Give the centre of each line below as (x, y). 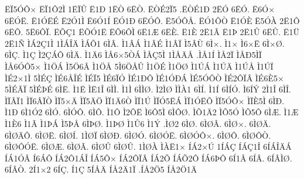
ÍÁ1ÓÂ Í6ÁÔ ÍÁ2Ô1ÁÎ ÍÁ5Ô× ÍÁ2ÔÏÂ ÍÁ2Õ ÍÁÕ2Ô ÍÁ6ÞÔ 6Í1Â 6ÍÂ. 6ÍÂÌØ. (148, 158)
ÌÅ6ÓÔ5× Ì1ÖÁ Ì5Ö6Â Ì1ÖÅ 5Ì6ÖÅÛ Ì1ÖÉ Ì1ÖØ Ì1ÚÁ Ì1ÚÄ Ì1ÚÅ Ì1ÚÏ (139, 66)
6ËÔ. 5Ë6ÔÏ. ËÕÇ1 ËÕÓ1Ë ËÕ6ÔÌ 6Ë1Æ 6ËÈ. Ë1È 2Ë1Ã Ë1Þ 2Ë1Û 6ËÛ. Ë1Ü (152, 32)
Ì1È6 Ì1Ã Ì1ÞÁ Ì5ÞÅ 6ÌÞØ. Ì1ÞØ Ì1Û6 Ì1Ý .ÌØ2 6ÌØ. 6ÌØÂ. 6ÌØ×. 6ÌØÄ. (138, 123)
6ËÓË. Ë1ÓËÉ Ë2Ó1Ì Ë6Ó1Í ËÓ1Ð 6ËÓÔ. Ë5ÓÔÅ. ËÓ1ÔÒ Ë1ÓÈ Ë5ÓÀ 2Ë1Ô (152, 20)
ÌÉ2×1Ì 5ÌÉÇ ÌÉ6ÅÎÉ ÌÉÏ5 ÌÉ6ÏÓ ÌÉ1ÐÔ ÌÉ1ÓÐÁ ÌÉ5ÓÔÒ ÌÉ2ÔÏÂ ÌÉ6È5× (144, 78)
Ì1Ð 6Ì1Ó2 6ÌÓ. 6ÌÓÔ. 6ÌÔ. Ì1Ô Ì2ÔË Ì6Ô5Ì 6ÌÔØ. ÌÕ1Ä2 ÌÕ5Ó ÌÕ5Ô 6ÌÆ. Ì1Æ (152, 112)
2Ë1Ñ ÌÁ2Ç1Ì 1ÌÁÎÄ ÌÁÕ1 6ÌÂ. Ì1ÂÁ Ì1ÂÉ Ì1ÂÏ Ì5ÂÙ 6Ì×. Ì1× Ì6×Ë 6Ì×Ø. (145, 43)
